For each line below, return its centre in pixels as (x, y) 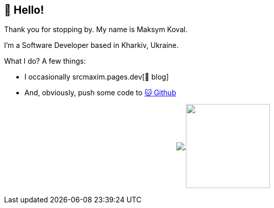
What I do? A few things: (45, 61)
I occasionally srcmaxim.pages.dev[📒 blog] (97, 77)
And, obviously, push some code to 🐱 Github (100, 93)
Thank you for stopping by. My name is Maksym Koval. (96, 30)
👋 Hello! (24, 10)
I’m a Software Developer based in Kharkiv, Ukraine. (91, 45)
